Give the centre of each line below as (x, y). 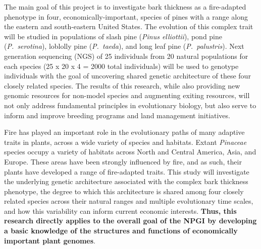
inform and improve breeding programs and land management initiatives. (117, 115)
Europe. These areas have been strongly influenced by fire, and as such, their (123, 161)
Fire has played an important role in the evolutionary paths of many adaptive (124, 132)
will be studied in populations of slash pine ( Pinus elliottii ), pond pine (113, 36)
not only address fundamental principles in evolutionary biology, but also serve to (130, 105)
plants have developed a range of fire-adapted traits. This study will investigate (127, 171)
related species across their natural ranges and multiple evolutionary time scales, (129, 201)
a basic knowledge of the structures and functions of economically (121, 231)
